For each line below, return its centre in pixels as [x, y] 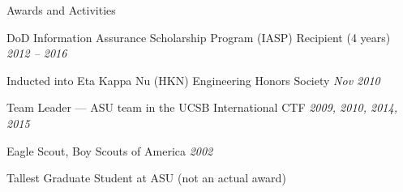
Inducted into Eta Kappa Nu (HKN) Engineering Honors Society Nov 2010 [193, 80]
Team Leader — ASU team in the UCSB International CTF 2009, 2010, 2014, [202, 107]
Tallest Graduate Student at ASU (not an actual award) [146, 178]
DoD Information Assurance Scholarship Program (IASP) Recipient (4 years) [199, 37]
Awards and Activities [61, 10]
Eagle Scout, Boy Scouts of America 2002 [110, 150]
